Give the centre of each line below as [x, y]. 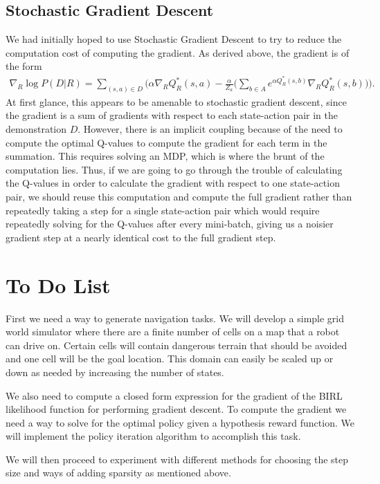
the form [24, 66]
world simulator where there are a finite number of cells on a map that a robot [173, 332]
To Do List [58, 285]
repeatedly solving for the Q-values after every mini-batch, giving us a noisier [170, 224]
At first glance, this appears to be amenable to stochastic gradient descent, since [176, 101]
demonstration [36, 129]
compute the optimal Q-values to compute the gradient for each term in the [166, 142]
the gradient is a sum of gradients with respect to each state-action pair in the [172, 115]
